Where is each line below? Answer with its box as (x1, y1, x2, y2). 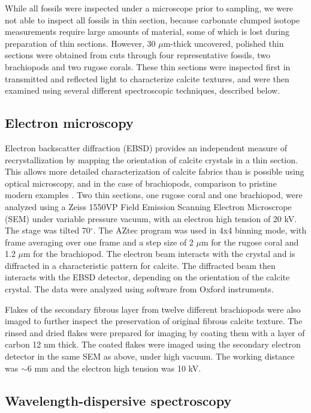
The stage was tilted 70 (5, 224, 90, 237)
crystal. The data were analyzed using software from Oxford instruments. (5, 283, 274, 295)
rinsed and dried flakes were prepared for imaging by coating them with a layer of (5, 326, 305, 339)
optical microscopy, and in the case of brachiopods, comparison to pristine (5, 176, 277, 189)
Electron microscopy (5, 113, 134, 132)
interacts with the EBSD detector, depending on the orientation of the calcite (5, 271, 290, 283)
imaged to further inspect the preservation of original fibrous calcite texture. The (5, 315, 303, 327)
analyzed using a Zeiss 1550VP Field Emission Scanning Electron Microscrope (5, 200, 292, 213)
